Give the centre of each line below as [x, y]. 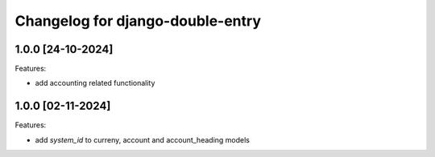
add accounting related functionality [95, 83]
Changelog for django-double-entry [138, 21]
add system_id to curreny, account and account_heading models [142, 139]
